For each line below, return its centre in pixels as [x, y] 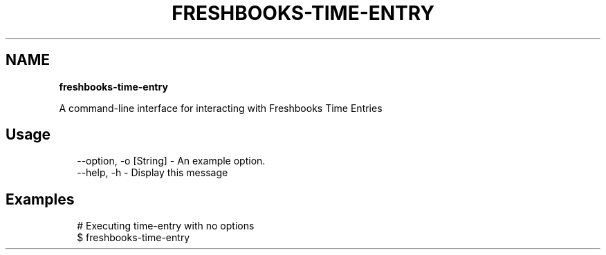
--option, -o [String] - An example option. [171, 161]
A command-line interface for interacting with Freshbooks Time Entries [221, 108]
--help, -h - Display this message [153, 173]
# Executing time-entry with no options [166, 226]
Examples [40, 199]
